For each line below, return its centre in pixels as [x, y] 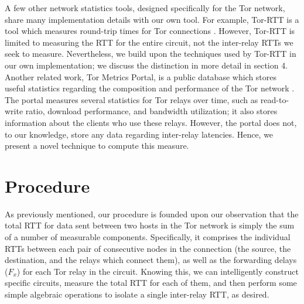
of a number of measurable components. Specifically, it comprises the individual [148, 237]
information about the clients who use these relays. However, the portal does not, [151, 122]
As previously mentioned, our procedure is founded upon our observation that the [152, 214]
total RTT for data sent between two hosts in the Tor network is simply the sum [150, 225]
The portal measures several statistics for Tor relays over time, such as [131, 99]
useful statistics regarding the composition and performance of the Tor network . [150, 88]
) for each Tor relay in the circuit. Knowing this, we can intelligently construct [158, 271]
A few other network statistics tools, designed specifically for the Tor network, [145, 8]
